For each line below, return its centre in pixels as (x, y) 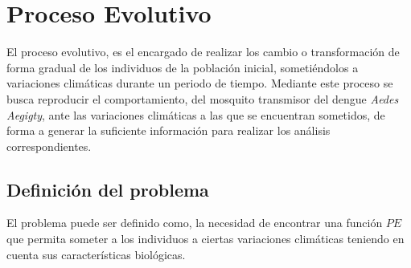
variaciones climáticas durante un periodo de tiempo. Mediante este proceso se (200, 83)
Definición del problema (108, 189)
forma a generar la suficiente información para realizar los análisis (169, 130)
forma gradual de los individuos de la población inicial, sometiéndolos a (183, 67)
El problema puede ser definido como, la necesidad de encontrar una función (195, 223)
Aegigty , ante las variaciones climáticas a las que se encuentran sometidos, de (196, 114)
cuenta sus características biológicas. (96, 254)
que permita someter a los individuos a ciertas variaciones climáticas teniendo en (205, 239)
